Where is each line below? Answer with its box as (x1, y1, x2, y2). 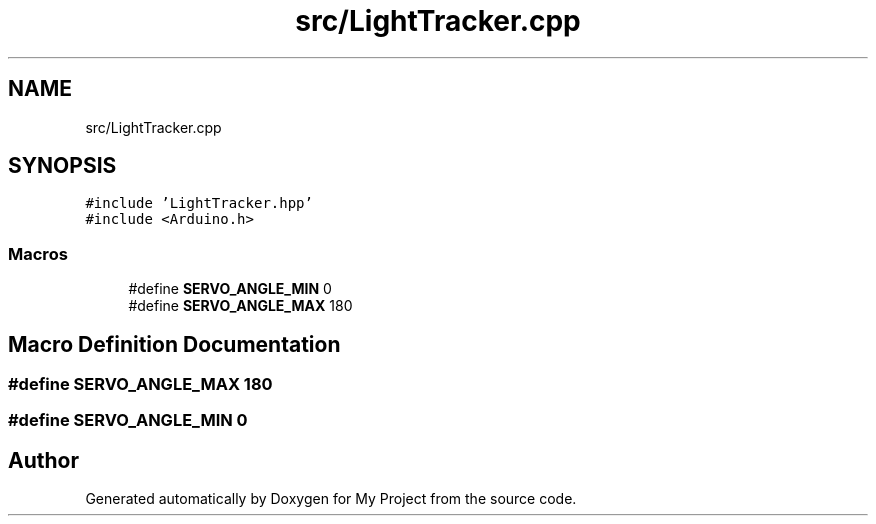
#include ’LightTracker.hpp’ (85, 195, 313, 212)
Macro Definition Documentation (8, 331, 341, 357)
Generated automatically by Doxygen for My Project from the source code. (85, 490, 577, 508)
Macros (8, 243, 68, 264)
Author (8, 447, 79, 473)
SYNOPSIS (8, 153, 117, 179)
